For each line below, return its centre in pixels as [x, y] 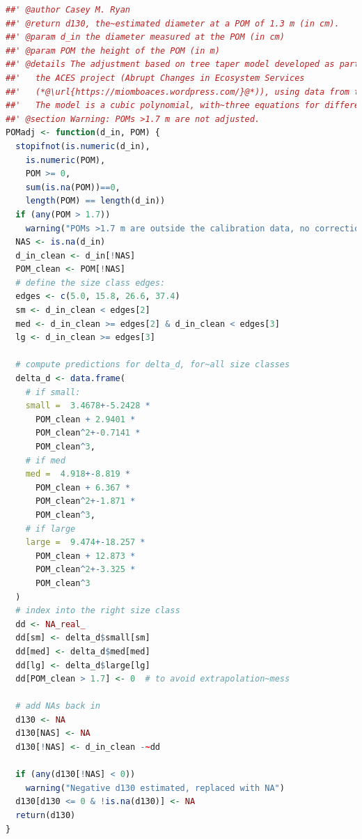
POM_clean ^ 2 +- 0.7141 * [88, 433]
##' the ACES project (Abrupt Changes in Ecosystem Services [155, 78]
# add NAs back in [58, 706]
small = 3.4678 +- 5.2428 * [88, 406]
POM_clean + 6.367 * [83, 487]
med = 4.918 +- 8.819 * [78, 474]
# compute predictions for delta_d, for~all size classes [153, 365]
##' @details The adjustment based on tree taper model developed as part [183, 64]
